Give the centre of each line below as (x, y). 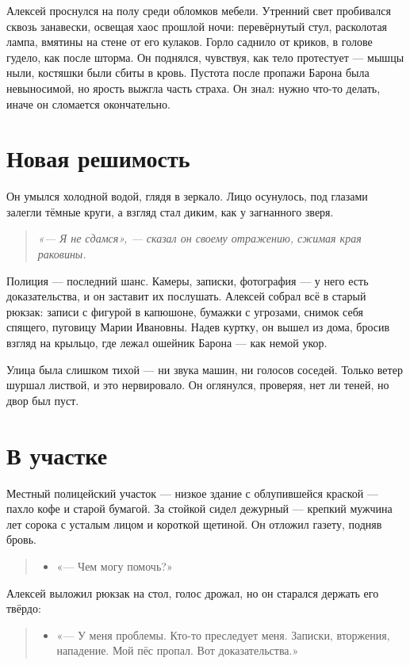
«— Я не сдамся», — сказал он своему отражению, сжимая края (199, 238)
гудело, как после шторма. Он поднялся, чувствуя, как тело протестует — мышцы (205, 57)
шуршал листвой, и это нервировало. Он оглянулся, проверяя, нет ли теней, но (198, 385)
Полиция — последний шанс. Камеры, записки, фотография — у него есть (188, 280)
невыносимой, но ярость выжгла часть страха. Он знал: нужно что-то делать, (194, 88)
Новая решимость (98, 158)
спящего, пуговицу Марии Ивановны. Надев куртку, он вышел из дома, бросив (198, 327)
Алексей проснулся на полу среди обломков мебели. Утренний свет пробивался (199, 10)
